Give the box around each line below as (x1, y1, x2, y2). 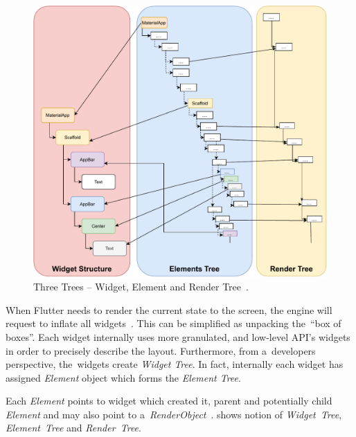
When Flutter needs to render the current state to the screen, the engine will (6, 302, 332, 317)
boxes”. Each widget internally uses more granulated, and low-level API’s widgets (6, 329, 350, 344)
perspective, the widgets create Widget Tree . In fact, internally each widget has (6, 357, 344, 371)
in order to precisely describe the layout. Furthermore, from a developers (6, 343, 316, 357)
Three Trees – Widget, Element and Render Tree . (33, 279, 249, 294)
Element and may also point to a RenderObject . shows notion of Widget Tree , (6, 407, 342, 421)
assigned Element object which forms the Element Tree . (6, 370, 241, 384)
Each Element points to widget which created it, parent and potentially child (6, 393, 332, 408)
